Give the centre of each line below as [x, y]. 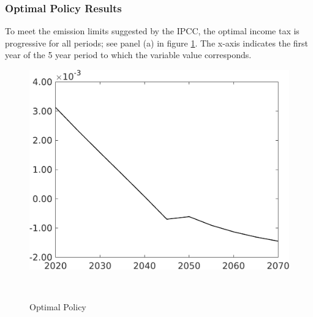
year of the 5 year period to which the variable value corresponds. [128, 55]
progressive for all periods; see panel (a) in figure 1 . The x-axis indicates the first [157, 43]
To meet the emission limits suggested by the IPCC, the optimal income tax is [152, 31]
